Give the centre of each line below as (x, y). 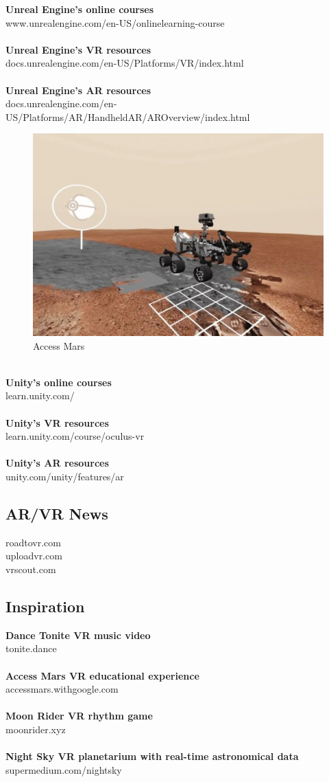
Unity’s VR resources (57, 422)
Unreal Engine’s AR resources (78, 90)
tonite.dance (31, 648)
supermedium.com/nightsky (64, 769)
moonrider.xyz (36, 729)
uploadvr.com (34, 556)
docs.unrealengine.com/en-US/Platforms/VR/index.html (125, 63)
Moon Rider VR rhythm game (79, 716)
